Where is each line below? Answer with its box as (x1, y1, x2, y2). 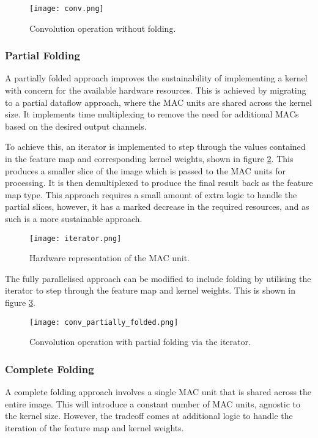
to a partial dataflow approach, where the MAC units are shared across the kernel (5, 95, 312, 108)
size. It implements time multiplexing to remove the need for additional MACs (5, 108, 299, 121)
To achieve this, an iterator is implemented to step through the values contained (5, 140, 306, 153)
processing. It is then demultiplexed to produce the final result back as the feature (5, 176, 313, 189)
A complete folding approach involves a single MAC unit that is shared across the (5, 385, 312, 398)
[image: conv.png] (29, 4, 104, 13)
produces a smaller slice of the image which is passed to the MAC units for (5, 164, 286, 177)
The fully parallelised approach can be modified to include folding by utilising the (5, 272, 311, 284)
